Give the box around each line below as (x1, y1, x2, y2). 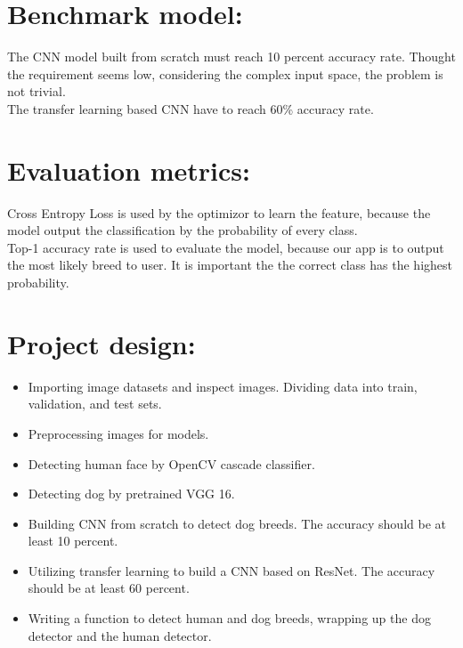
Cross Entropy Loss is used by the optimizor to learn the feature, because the (7, 203, 431, 222)
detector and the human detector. (28, 626, 212, 644)
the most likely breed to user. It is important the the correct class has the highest (7, 255, 453, 274)
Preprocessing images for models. (28, 424, 209, 442)
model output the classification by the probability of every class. (7, 221, 358, 239)
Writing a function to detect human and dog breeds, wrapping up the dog (28, 609, 431, 628)
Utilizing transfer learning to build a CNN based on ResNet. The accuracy (28, 561, 435, 579)
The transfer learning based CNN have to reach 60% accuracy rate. (7, 99, 374, 117)
